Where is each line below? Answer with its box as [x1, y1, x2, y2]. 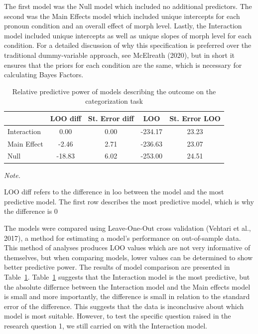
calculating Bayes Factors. [4, 69, 84, 80]
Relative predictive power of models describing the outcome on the [12, 86, 216, 96]
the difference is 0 [4, 206, 58, 216]
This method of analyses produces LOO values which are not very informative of [4, 242, 251, 253]
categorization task [85, 96, 143, 106]
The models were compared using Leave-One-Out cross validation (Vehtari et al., [4, 222, 251, 233]
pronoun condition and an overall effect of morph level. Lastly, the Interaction [4, 20, 242, 31]
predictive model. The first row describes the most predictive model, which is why [4, 196, 254, 206]
